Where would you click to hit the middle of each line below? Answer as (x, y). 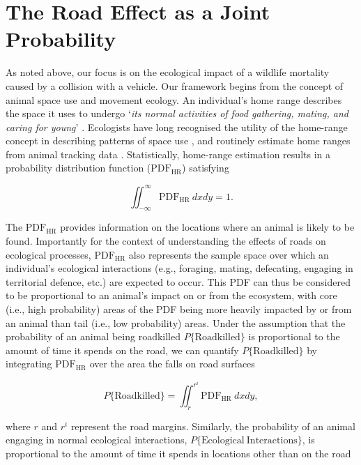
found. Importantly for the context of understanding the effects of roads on (166, 240)
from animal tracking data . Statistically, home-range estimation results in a (168, 154)
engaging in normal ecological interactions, (97, 440)
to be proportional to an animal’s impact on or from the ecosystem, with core (171, 295)
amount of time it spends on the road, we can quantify (122, 350)
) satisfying (206, 168)
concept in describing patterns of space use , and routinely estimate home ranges (178, 140)
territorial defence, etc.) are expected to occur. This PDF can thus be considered (178, 281)
